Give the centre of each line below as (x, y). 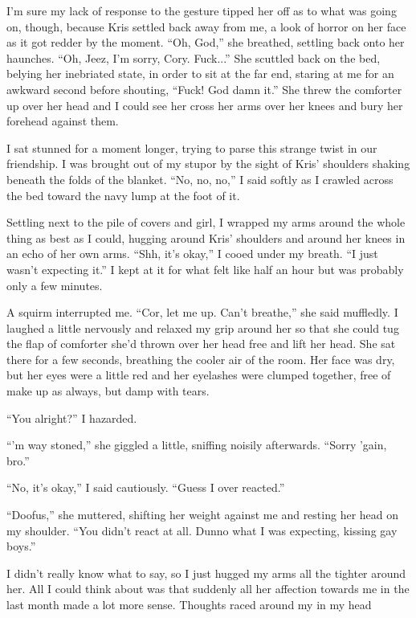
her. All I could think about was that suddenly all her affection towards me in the (208, 589)
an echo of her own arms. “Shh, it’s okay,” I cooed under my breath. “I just (192, 254)
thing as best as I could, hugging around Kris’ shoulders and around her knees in (206, 237)
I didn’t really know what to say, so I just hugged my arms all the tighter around (206, 573)
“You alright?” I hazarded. (72, 417)
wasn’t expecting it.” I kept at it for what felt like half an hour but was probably (205, 269)
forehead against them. (63, 121)
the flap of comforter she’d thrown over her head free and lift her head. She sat (201, 344)
